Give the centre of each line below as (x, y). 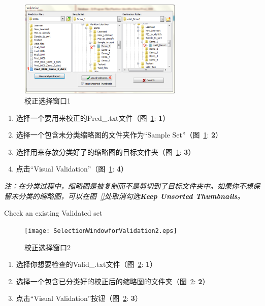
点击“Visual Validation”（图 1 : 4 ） (72, 169)
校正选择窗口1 (47, 101)
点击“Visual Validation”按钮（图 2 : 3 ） (79, 298)
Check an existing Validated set (53, 213)
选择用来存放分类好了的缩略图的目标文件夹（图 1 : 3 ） (106, 151)
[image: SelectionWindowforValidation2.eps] (101, 231)
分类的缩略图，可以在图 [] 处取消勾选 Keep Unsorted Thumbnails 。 (131, 196)
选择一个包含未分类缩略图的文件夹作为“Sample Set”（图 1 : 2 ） (119, 135)
